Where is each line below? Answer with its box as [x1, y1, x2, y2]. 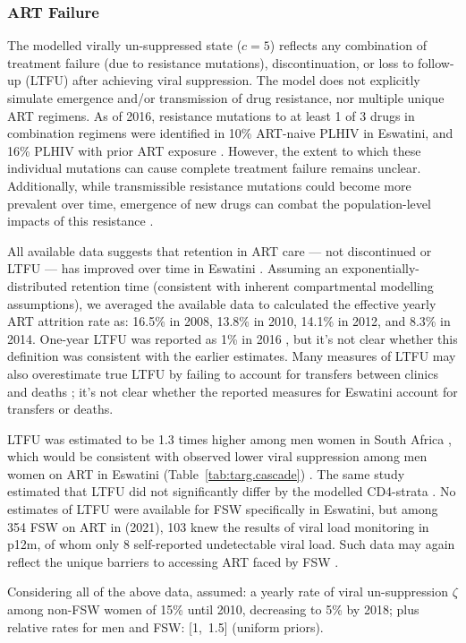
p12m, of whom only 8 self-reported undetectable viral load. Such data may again [7, 535, 455, 553]
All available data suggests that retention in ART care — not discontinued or [7, 241, 432, 260]
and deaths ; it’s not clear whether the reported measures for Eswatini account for [7, 382, 458, 400]
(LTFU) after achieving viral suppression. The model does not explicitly [25, 71, 420, 90]
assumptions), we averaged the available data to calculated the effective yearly [7, 294, 436, 313]
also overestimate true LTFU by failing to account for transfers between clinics [7, 364, 438, 382]
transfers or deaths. [7, 399, 114, 418]
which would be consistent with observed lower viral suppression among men [7, 447, 428, 466]
